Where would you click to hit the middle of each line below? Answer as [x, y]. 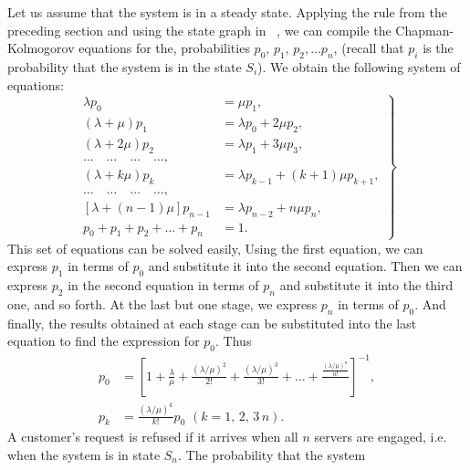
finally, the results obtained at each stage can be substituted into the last [212, 323]
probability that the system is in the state [125, 66]
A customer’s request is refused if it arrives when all [153, 437]
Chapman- [425, 30]
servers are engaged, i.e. [381, 437]
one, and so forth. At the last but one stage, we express [162, 303]
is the [438, 48]
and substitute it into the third [366, 285]
